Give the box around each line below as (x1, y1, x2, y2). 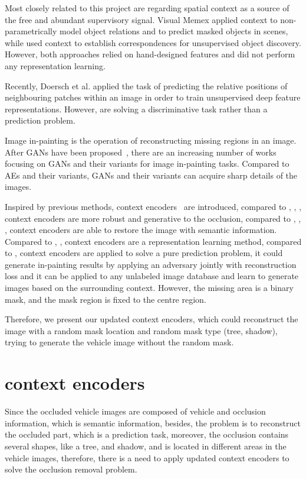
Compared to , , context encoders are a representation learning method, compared (5, 235, 302, 247)
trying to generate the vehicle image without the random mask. (5, 336, 234, 348)
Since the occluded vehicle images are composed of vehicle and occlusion (5, 405, 266, 417)
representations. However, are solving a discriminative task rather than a (5, 102, 268, 115)
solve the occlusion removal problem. (5, 463, 137, 475)
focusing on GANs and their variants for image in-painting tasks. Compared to (5, 157, 289, 170)
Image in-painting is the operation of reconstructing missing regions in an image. (5, 134, 297, 146)
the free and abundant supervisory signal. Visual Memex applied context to (5, 13, 278, 25)
